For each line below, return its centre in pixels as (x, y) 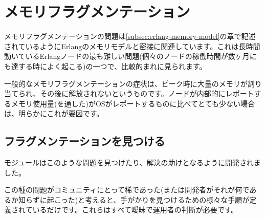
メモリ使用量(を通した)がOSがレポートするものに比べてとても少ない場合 (133, 103)
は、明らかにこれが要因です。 (54, 113)
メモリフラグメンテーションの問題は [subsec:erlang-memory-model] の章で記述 (130, 36)
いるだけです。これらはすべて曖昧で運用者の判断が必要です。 (135, 210)
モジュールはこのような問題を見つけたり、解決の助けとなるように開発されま (133, 162)
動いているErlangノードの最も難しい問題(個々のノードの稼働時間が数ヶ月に (130, 56)
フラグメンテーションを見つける (85, 141)
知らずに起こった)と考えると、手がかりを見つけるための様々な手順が (134, 199)
